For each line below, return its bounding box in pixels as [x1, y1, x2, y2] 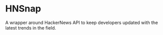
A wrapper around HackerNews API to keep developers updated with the [5, 19, 158, 25]
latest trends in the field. [5, 24, 57, 30]
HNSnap [5, 3, 41, 14]
